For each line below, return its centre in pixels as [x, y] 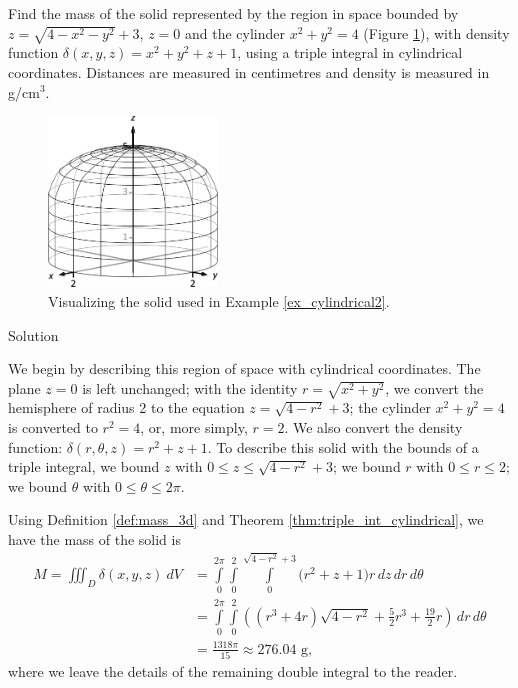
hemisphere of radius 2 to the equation [126, 407]
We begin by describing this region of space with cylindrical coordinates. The [244, 368]
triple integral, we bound [84, 466]
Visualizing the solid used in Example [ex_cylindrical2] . [219, 300]
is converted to [53, 427]
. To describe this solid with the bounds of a [343, 446]
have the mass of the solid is [94, 539]
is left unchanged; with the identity [190, 387]
